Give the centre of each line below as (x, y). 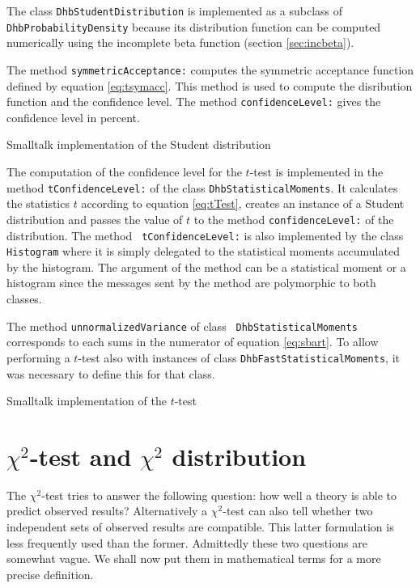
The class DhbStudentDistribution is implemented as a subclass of (175, 11)
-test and (81, 456)
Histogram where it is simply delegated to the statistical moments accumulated (203, 251)
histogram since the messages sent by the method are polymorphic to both (191, 283)
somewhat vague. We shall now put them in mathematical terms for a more (194, 558)
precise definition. (50, 574)
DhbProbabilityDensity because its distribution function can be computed (194, 26)
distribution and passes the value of (95, 219)
